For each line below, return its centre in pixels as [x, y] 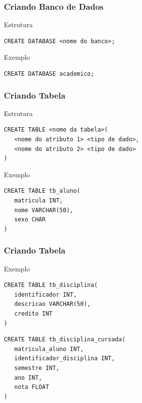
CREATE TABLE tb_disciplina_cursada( [65, 340]
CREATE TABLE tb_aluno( [42, 191]
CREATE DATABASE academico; [49, 74]
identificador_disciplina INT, [65, 359]
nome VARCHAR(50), [44, 210]
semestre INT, [37, 368]
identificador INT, [46, 294]
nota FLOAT [32, 387]
